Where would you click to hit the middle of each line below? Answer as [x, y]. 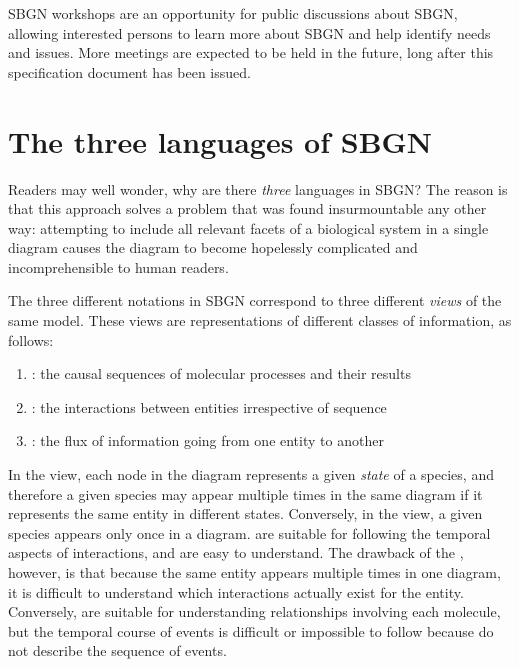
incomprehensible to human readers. [118, 266]
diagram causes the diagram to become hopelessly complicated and [213, 247]
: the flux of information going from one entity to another [207, 440]
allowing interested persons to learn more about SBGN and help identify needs [249, 32]
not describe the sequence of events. [117, 650]
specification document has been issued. [129, 71]
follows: [31, 339]
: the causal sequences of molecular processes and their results [221, 373]
